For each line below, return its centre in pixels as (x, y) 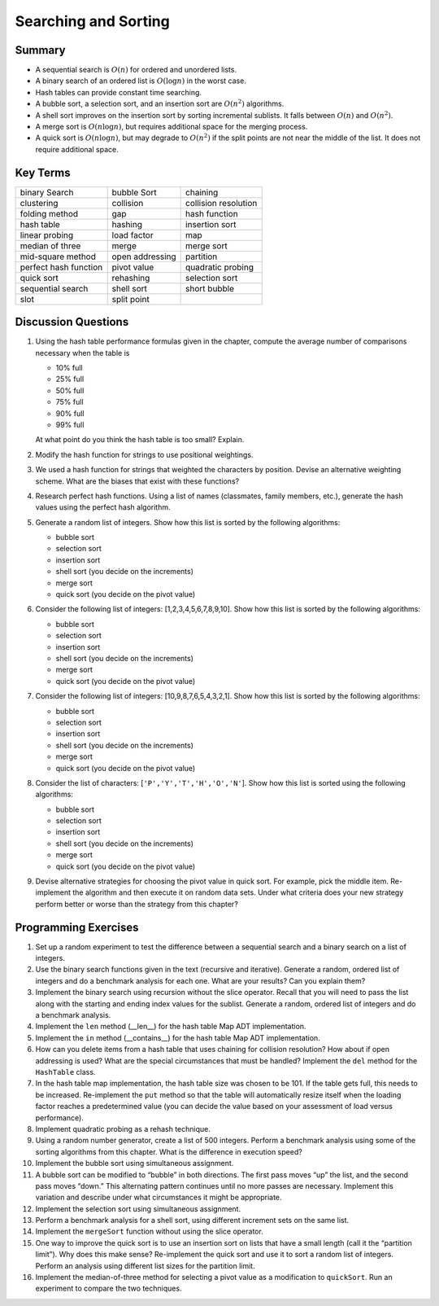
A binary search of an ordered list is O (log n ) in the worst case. (141, 81)
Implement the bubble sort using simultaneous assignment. (135, 1164)
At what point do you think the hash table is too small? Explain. (140, 440)
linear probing (47, 234)
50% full (70, 390)
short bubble (210, 288)
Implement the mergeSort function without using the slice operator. (149, 1231)
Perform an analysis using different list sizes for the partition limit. (145, 1265)
